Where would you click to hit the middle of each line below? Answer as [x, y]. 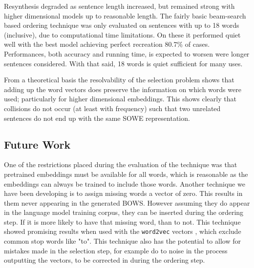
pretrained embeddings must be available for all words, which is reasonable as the [126, 174]
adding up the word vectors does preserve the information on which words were [123, 89]
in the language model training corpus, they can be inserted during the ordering [124, 212]
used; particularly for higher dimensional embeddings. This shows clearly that [120, 99]
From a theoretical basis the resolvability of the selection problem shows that [119, 80]
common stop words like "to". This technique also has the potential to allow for [122, 241]
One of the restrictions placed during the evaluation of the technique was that [121, 164]
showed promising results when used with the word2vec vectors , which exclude [123, 231]
